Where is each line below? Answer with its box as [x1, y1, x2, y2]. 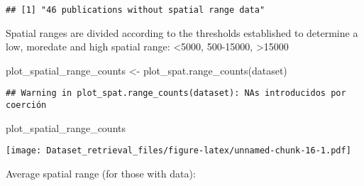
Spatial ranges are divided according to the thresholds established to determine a [6, 25, 358, 40]
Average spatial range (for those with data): [6, 166, 196, 180]
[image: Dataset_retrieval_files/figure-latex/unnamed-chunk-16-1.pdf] [6, 146, 351, 156]
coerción [6, 100, 47, 111]
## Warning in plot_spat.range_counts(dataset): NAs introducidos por [6, 88, 346, 99]
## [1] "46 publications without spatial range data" [6, 5, 265, 15]
